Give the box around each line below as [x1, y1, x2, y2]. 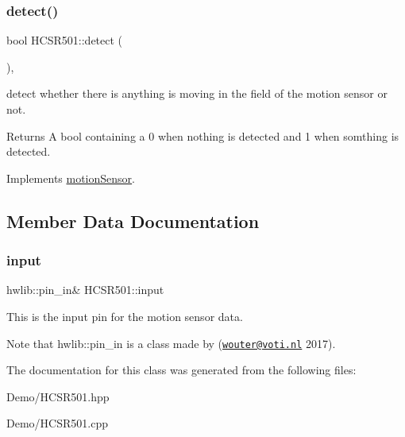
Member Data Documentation [6, 208, 260, 233]
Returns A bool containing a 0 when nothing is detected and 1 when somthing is [6, 127, 399, 144]
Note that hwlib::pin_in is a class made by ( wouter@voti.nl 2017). [6, 335, 336, 351]
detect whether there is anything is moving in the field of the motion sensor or [6, 85, 388, 102]
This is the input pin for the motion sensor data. [6, 307, 243, 324]
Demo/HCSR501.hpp [6, 388, 110, 404]
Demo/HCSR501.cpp [6, 415, 108, 431]
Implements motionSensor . [6, 169, 135, 186]
